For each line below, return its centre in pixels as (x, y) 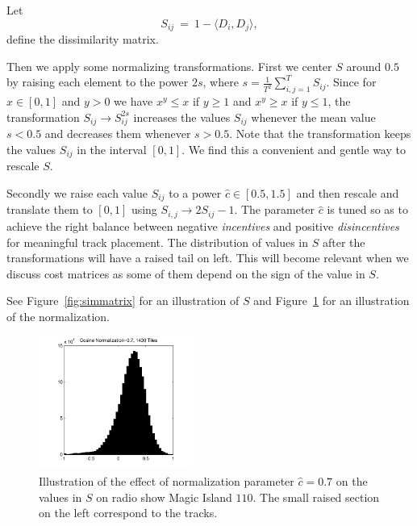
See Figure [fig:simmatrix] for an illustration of (123, 301)
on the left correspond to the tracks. (128, 513)
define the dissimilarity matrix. (83, 39)
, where (221, 82)
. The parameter (275, 209)
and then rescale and (348, 193)
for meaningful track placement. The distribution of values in (158, 242)
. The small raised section (316, 497)
